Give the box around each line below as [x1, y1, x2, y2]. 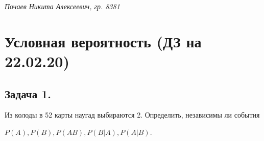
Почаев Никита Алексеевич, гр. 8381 [5, 1, 120, 11]
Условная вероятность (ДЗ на [5, 31, 202, 51]
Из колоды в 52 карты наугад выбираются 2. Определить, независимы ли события [5, 109, 260, 120]
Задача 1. [5, 86, 52, 101]
